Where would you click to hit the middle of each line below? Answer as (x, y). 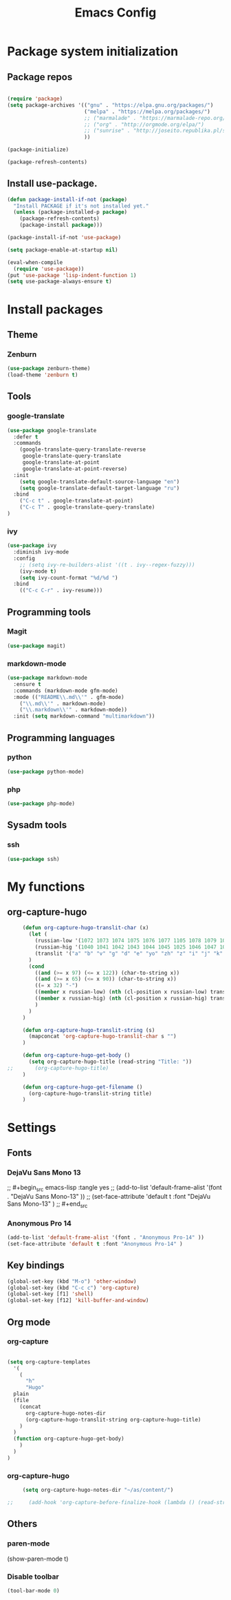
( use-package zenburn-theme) (49, 369)
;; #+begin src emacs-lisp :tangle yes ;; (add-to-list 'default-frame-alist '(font (114, 1188)
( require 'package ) (35, 99)
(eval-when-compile (35, 262)
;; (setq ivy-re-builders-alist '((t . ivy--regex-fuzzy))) (107, 565)
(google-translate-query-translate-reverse (83, 449)
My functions (46, 887)
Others (22, 1524)
